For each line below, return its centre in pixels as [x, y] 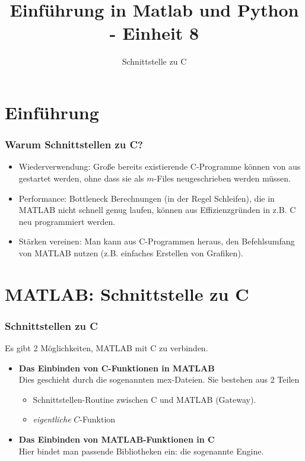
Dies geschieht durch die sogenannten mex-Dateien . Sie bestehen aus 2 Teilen [159, 379]
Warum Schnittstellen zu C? [74, 144]
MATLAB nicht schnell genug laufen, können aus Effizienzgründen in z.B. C [157, 210]
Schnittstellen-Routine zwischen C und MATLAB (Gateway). [144, 399]
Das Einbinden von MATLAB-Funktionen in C [117, 439]
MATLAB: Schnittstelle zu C [127, 293]
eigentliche [52, 419]
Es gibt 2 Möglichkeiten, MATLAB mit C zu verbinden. [107, 348]
